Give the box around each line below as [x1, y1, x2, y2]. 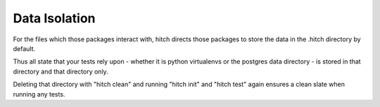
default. [13, 44, 36, 52]
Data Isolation [13, 10, 96, 26]
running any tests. [13, 90, 65, 98]
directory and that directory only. [13, 67, 108, 76]
